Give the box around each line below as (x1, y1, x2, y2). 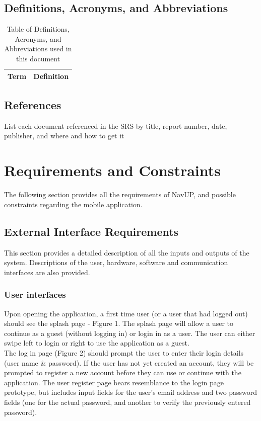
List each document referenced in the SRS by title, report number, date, (4, 120, 227, 131)
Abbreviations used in (4, 43, 72, 54)
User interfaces (4, 288, 66, 301)
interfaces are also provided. (4, 267, 90, 277)
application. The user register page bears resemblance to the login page (4, 377, 224, 387)
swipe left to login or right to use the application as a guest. (4, 338, 189, 348)
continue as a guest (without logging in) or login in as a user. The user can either (4, 327, 255, 338)
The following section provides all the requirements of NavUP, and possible (4, 189, 236, 200)
